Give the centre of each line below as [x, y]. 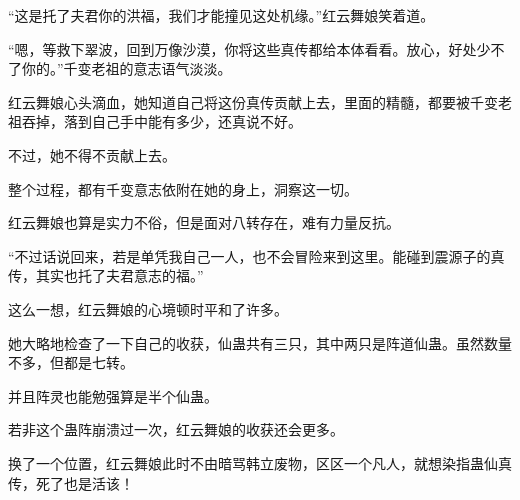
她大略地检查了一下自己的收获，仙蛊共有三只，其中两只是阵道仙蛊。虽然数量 [260, 342]
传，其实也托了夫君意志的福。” [106, 275]
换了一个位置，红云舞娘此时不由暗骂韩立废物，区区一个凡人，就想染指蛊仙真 [260, 462]
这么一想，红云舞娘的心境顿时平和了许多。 [148, 308]
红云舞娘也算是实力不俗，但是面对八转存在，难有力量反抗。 [204, 222]
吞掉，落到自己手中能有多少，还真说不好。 [161, 121]
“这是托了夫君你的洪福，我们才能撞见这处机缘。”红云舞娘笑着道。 [221, 15]
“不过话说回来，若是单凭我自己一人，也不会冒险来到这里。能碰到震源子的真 [256, 255]
